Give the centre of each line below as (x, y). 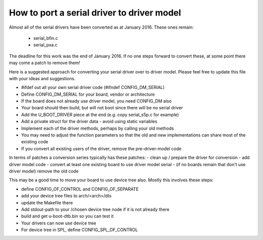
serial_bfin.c (46, 38)
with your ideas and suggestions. (42, 78)
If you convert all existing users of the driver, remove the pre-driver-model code (101, 149)
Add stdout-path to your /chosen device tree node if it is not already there (95, 209)
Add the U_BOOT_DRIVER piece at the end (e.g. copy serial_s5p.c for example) (100, 115)
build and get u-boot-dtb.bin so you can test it (67, 216)
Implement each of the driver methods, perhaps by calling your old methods (97, 128)
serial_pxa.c (46, 45)
